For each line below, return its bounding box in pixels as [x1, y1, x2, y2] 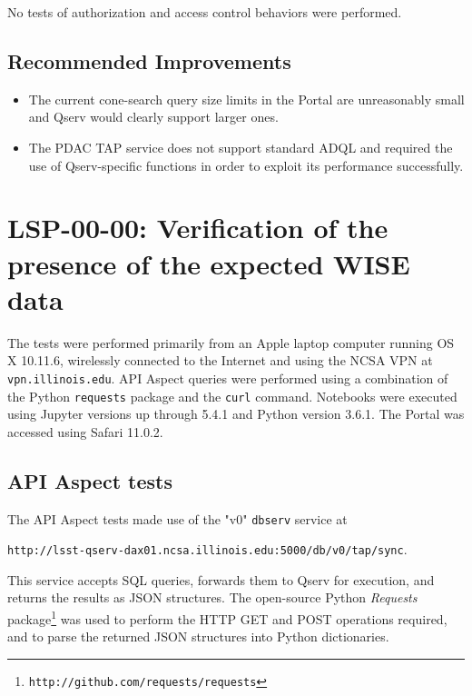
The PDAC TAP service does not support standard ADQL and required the [28, 137, 453, 156]
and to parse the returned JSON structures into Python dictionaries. [7, 627, 389, 646]
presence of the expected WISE [7, 244, 410, 282]
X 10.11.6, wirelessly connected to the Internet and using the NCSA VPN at [7, 351, 433, 370]
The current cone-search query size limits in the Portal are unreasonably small [28, 89, 465, 108]
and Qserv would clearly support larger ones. [28, 107, 279, 126]
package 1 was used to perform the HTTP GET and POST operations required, [7, 607, 447, 628]
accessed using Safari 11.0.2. [7, 422, 163, 441]
